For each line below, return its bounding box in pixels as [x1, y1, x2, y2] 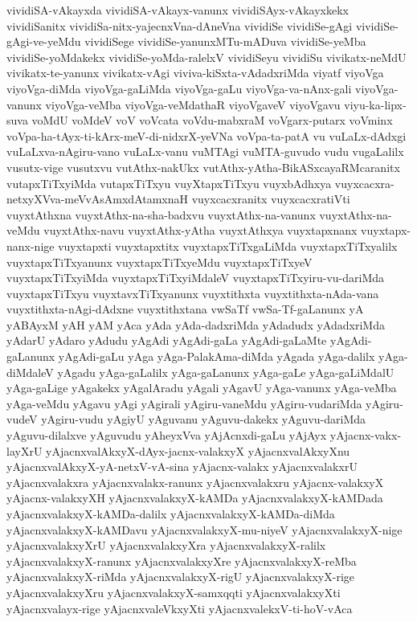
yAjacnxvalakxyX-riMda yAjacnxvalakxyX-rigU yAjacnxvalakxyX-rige [6, 568, 355, 585]
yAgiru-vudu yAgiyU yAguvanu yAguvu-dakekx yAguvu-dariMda [41, 411, 366, 428]
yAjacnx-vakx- [329, 427, 402, 444]
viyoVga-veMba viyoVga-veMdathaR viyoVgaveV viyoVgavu [45, 96, 341, 113]
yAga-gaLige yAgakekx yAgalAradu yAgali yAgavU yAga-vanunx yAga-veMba [6, 379, 397, 396]
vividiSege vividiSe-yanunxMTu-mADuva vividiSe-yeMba [84, 33, 366, 50]
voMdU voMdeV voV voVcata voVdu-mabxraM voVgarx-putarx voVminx [31, 112, 393, 129]
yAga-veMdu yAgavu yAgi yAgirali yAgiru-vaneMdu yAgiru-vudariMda [6, 395, 362, 411]
